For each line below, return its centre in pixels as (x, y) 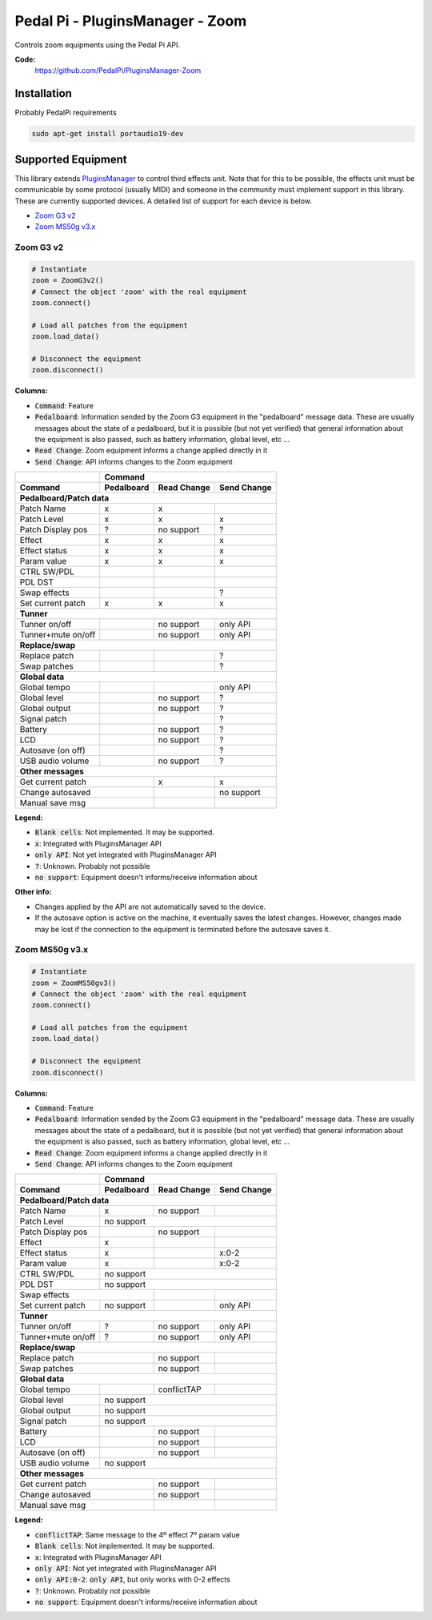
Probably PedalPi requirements (66, 113)
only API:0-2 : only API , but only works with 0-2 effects (133, 1580)
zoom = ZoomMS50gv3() (74, 983)
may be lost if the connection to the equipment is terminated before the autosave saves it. (183, 929)
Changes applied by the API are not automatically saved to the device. (150, 906)
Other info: (33, 892)
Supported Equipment (71, 159)
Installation (43, 93)
